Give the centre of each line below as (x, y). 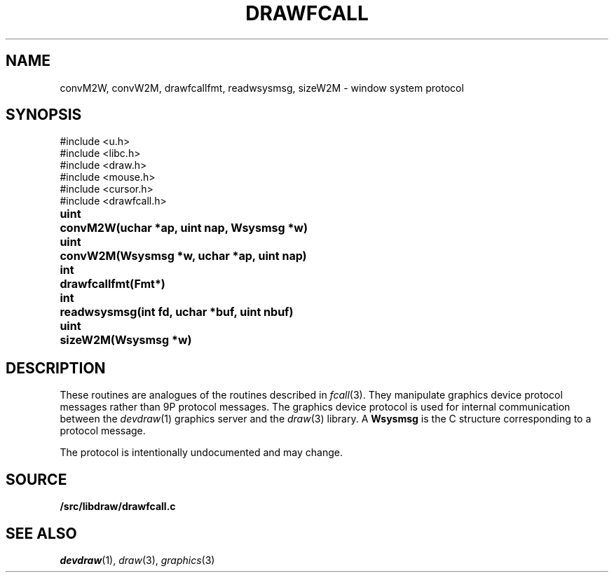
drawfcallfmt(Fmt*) (112, 284)
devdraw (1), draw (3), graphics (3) (137, 560)
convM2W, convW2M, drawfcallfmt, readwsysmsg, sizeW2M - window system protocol (262, 88)
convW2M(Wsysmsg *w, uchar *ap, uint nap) (183, 256)
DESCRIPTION (56, 368)
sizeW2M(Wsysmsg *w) (126, 340)
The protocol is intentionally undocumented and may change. (201, 453)
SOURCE (36, 479)
